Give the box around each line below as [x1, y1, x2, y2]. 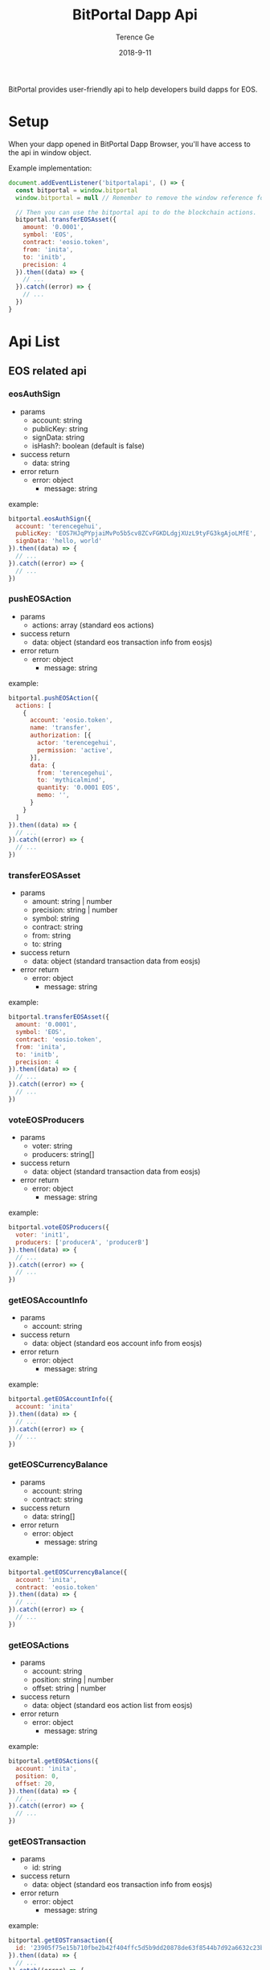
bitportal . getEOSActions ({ [8, 1757, 99, 1765]
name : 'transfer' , [29, 724, 92, 732]
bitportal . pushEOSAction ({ [8, 693, 99, 702]
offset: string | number [31, 1683, 107, 1693]
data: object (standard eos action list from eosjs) [31, 1701, 193, 1710]
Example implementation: [8, 163, 92, 173]
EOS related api [8, 364, 87, 378]
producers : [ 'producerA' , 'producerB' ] [15, 1238, 149, 1246]
